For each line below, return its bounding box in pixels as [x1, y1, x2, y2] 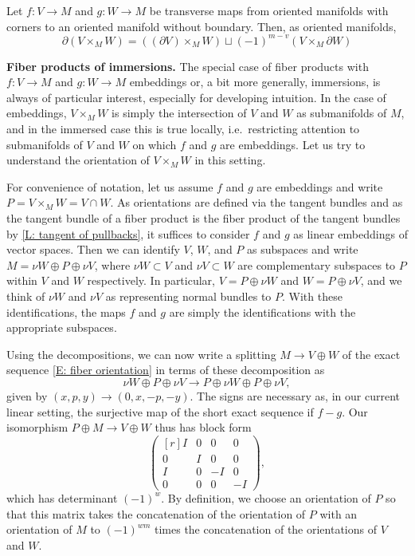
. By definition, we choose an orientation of [161, 489, 371, 506]
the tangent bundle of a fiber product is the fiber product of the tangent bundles [6, 210, 401, 227]
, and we [360, 272, 402, 289]
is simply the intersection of [112, 104, 247, 121]
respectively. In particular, [87, 272, 215, 289]
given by [6, 387, 48, 404]
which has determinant [6, 489, 118, 506]
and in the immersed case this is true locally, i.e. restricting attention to [6, 120, 360, 137]
